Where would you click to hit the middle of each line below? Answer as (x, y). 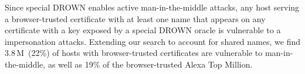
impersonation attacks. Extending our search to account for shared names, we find (152, 41)
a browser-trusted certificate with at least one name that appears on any (135, 18)
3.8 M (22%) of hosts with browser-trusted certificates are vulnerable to (134, 53)
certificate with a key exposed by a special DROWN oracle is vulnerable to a (143, 30)
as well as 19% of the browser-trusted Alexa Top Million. (150, 64)
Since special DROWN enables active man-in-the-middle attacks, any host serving (152, 7)
